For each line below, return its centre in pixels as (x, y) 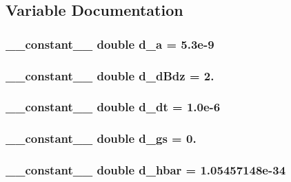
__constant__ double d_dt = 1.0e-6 (113, 107)
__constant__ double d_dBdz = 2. (110, 75)
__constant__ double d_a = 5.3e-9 (110, 44)
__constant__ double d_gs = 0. (101, 138)
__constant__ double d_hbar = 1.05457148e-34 (146, 170)
